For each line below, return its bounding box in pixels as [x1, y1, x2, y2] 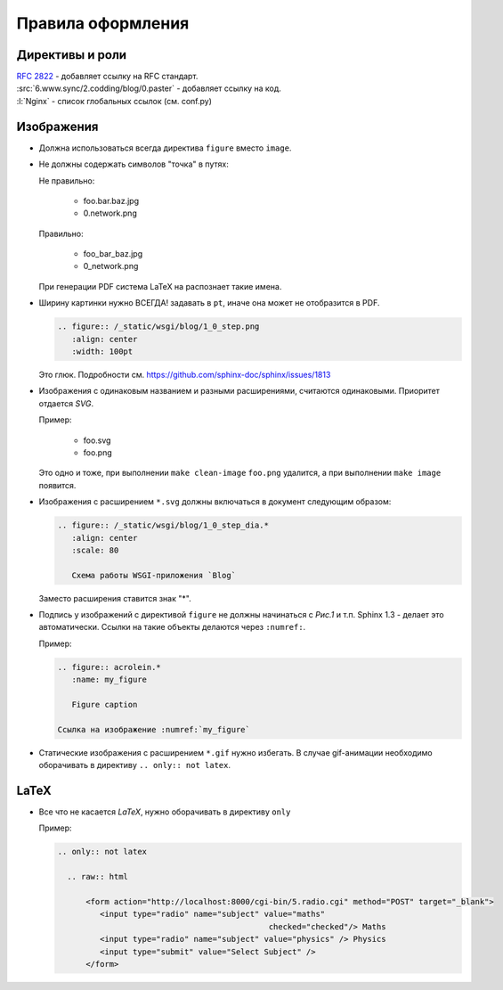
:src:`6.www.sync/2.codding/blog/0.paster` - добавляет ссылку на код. [16, 83, 282, 94]
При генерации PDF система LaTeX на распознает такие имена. [38, 281, 282, 291]
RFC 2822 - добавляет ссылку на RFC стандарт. [16, 71, 199, 82]
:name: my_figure [71, 675, 147, 685]
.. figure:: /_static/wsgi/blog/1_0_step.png [57, 322, 260, 331]
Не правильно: [38, 175, 95, 186]
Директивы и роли [16, 47, 127, 62]
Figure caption [71, 700, 138, 709]
